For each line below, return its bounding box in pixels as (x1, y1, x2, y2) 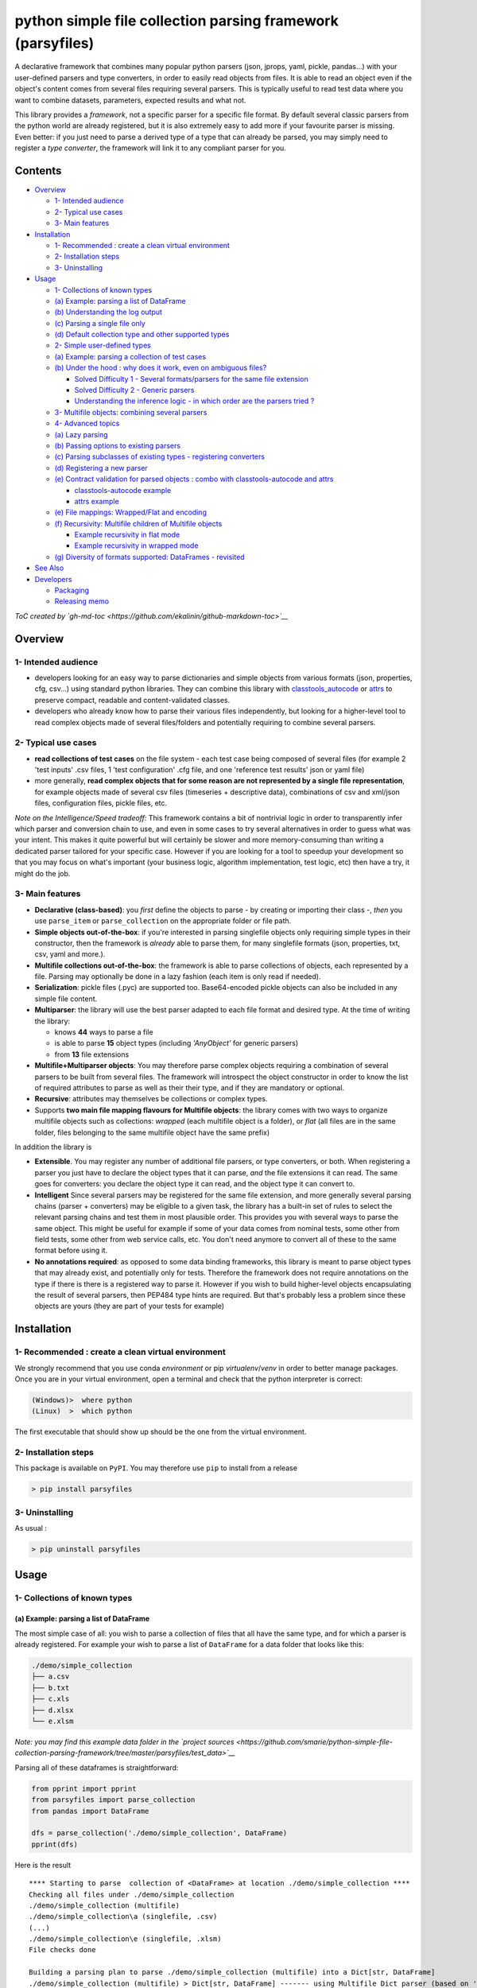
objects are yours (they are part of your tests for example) (34, 1301, 225, 1311)
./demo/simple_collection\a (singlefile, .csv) (29, 1912, 218, 1921)
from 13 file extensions (54, 1050, 130, 1059)
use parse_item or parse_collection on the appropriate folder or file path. (34, 916, 292, 926)
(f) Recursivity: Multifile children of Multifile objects (54, 518, 223, 528)
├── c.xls (31, 1695, 70, 1703)
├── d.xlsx (31, 1706, 74, 1714)
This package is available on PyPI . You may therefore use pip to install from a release (14, 1463, 298, 1473)
